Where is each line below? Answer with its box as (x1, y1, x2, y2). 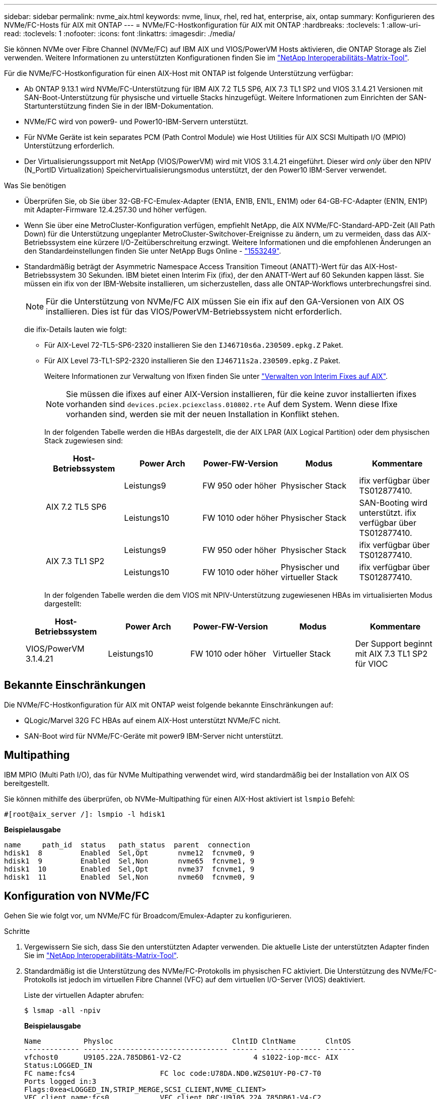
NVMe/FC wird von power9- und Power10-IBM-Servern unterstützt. (24, 117, 248, 126)
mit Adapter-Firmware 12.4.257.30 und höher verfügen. (24, 205, 207, 214)
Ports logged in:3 (24, 1077, 97, 1085)
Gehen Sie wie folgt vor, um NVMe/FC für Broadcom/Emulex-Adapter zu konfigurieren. (4, 911, 292, 920)
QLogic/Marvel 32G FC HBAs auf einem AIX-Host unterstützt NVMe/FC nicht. (24, 716, 281, 725)
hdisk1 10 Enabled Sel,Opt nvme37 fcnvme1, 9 (4, 865, 255, 873)
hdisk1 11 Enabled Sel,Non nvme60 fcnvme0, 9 (4, 873, 255, 881)
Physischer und (280, 562, 340, 572)
